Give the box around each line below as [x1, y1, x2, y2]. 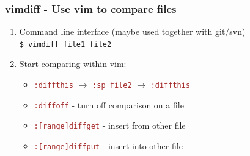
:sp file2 [92, 81, 132, 90]
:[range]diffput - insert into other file [34, 140, 183, 152]
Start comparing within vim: [19, 57, 127, 70]
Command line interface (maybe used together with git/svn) [19, 25, 246, 38]
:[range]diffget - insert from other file [34, 119, 186, 132]
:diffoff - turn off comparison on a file [34, 98, 184, 111]
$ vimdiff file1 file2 [19, 40, 112, 49]
